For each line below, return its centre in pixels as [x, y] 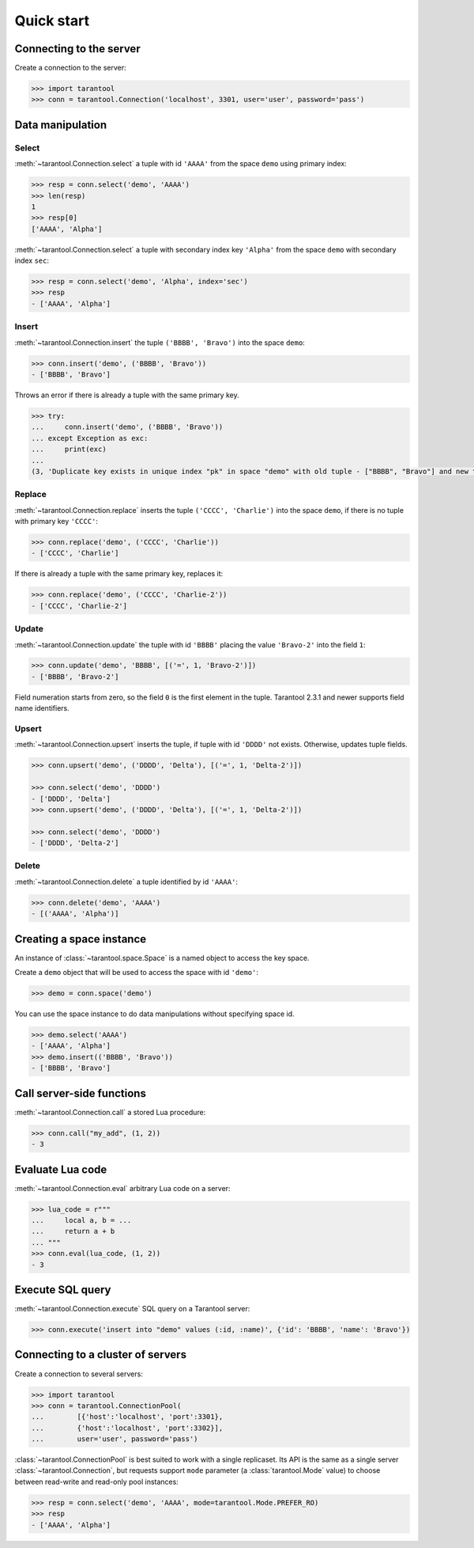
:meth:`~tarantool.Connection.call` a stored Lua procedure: [110, 1112]
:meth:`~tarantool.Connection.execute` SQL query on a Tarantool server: [132, 1309]
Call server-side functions [80, 1093]
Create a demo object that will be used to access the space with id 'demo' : [136, 973]
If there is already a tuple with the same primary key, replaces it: [119, 574]
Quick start [52, 21]
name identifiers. [42, 708]
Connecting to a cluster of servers [101, 1354]
